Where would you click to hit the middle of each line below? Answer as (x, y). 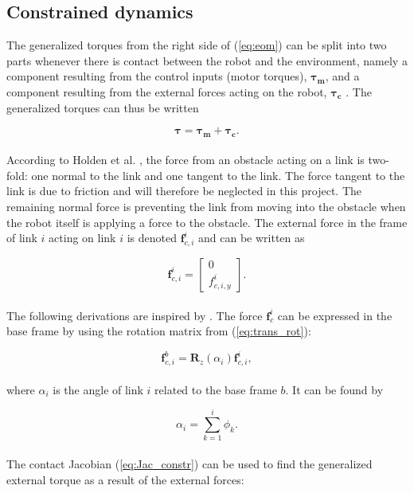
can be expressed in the (335, 315)
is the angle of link (98, 389)
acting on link (82, 238)
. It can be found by (334, 389)
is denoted (152, 238)
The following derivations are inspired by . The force (135, 315)
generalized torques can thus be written (103, 107)
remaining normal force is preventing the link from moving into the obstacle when (206, 206)
